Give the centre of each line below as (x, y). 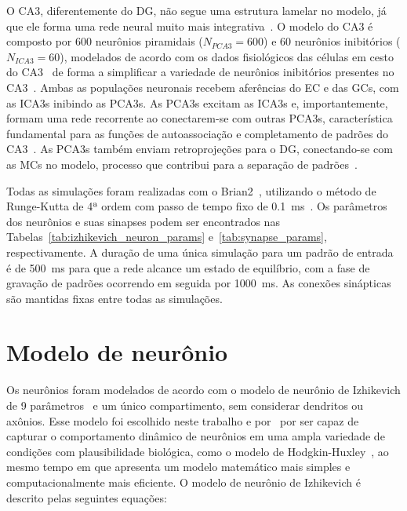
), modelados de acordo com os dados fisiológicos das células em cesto (227, 56)
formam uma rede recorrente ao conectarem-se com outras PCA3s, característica (200, 118)
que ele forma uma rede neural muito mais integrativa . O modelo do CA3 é (190, 26)
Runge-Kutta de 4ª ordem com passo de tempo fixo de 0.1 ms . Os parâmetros (197, 206)
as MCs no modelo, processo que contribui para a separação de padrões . (182, 164)
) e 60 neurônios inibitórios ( (332, 41)
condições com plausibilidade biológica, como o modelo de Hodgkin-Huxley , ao (198, 451)
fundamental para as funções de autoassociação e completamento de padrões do (197, 133)
